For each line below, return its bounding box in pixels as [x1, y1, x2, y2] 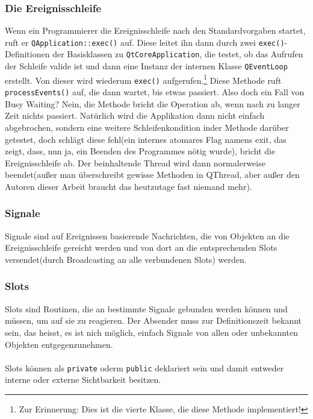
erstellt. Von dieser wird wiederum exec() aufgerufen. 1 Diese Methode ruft [5, 72, 282, 86]
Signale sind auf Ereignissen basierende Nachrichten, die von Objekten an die [5, 229, 290, 242]
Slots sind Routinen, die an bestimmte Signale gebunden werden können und [5, 302, 288, 315]
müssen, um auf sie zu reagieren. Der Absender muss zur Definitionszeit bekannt [5, 314, 302, 327]
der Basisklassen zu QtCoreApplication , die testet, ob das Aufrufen [52, 48, 303, 60]
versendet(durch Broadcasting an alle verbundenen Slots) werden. [5, 253, 247, 265]
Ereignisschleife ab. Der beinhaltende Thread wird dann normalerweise [5, 156, 265, 169]
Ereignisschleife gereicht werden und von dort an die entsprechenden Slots [5, 241, 277, 254]
